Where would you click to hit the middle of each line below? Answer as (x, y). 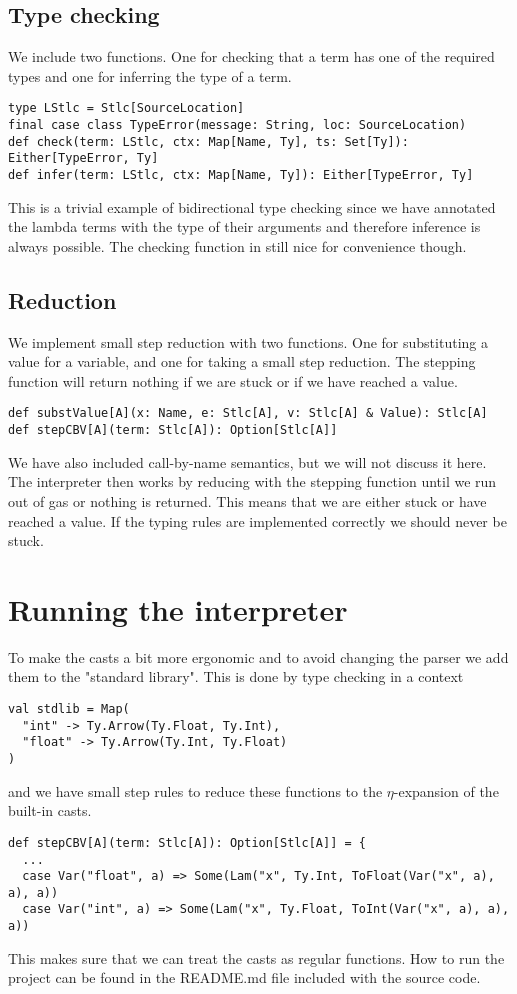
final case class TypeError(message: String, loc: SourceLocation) (237, 125)
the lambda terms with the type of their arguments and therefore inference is (244, 226)
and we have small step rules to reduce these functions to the (195, 790)
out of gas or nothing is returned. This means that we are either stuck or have (247, 500)
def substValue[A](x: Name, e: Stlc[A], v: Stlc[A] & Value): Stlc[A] (248, 413)
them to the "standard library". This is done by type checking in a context (236, 676)
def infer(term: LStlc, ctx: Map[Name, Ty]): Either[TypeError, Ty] (241, 175)
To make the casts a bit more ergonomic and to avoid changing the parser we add (258, 656)
